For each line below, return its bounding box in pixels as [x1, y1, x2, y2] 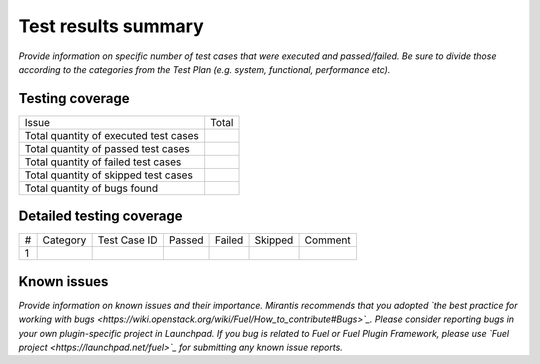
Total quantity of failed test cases [24, 155, 182, 169]
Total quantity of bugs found [24, 181, 159, 195]
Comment [304, 233, 351, 247]
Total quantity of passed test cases [24, 141, 190, 155]
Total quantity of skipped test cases [24, 168, 194, 182]
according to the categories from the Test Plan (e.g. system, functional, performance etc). [18, 63, 391, 75]
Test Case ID [97, 233, 158, 247]
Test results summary [18, 15, 204, 37]
